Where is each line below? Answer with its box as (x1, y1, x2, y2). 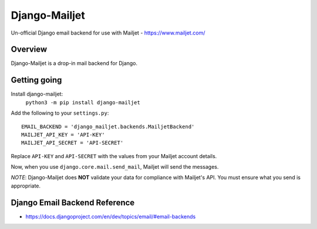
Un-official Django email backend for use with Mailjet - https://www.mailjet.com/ (11, 29, 205, 36)
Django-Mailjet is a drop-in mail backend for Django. (11, 60, 138, 67)
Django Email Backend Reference (11, 197, 135, 207)
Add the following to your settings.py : (11, 110, 109, 117)
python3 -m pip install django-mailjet (25, 99, 140, 105)
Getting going (11, 75, 62, 85)
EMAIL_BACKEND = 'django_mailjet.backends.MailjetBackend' (21, 123, 195, 130)
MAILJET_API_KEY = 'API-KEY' (21, 131, 105, 138)
